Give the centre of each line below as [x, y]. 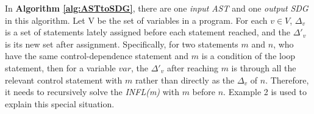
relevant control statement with [64, 80]
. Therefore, [287, 80]
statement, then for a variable [60, 67]
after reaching [192, 67]
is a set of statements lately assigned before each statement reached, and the [148, 32]
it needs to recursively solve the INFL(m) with [92, 92]
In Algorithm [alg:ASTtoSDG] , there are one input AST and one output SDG [157, 8]
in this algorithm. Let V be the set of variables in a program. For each [136, 20]
